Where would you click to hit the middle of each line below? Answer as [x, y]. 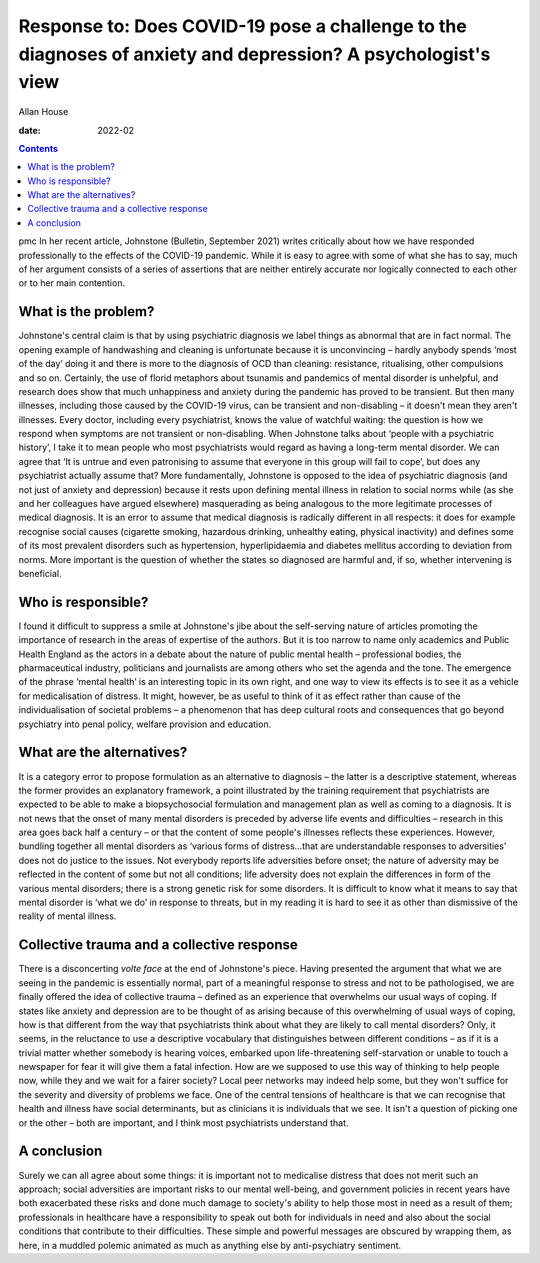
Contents [38, 148]
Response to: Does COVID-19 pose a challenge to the [242, 26]
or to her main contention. [71, 283]
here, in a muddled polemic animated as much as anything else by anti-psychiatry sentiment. [210, 1245]
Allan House [43, 112]
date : [29, 130]
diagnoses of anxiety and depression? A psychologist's [254, 54]
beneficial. [40, 573]
